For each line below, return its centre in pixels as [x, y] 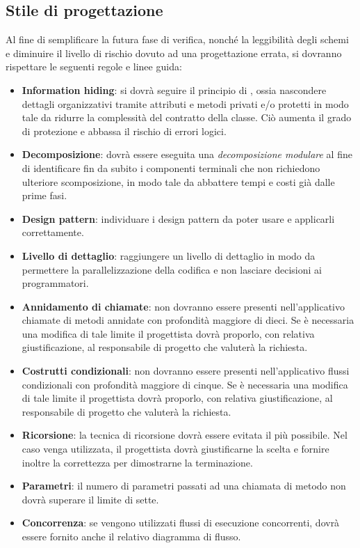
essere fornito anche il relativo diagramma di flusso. [131, 537]
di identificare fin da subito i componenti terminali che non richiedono [171, 167]
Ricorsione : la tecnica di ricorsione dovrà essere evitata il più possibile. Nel [185, 435]
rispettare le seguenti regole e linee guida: [94, 66]
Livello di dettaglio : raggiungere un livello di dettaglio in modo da [169, 255]
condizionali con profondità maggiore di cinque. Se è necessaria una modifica [185, 384]
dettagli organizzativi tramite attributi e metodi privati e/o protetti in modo [185, 103]
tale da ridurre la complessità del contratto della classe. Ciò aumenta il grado [187, 117]
